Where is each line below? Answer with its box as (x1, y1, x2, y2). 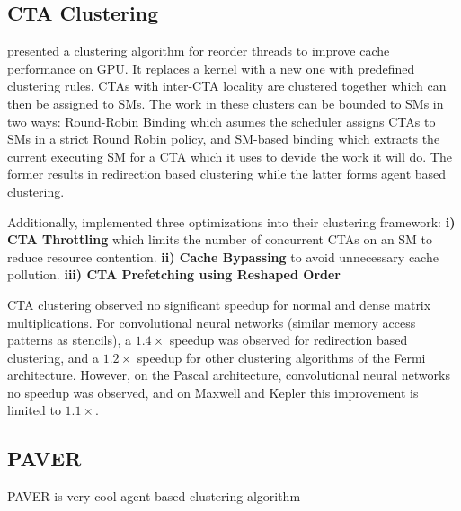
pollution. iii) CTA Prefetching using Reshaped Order (7, 265, 341, 284)
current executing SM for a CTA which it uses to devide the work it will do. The (7, 146, 452, 165)
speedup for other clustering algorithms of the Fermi (137, 348, 426, 366)
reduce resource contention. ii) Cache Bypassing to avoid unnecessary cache (7, 247, 439, 266)
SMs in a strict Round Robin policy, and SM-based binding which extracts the (7, 129, 440, 148)
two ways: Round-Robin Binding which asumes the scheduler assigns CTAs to (7, 111, 436, 130)
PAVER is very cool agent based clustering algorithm (7, 487, 301, 506)
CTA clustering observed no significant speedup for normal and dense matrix (7, 295, 431, 313)
